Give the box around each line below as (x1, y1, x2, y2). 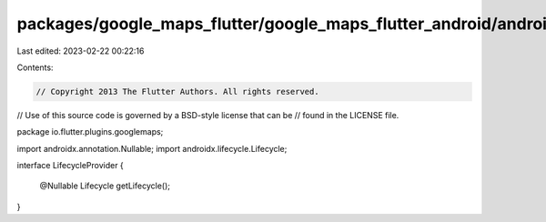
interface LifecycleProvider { (16, 160, 125, 171)
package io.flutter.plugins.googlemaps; (16, 126, 164, 137)
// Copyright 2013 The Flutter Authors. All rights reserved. (35, 86, 319, 96)
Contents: (16, 62, 54, 73)
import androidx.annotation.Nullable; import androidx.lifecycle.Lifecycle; (16, 143, 288, 154)
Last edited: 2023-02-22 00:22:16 (16, 45, 145, 56)
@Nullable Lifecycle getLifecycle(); (39, 180, 170, 191)
